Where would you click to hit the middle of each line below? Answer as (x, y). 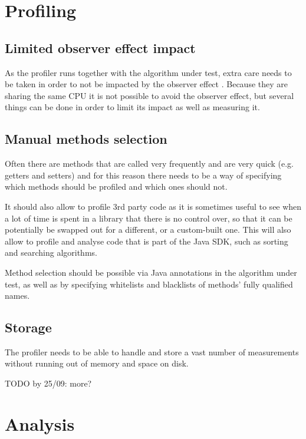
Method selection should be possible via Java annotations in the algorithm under (151, 272)
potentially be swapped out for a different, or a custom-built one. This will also (148, 230)
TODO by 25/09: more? (48, 383)
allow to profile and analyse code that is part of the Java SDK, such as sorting (147, 241)
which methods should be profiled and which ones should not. (116, 187)
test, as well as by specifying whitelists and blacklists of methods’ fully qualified (149, 284)
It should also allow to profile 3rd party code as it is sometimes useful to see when (153, 206)
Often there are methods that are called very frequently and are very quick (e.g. (149, 164)
